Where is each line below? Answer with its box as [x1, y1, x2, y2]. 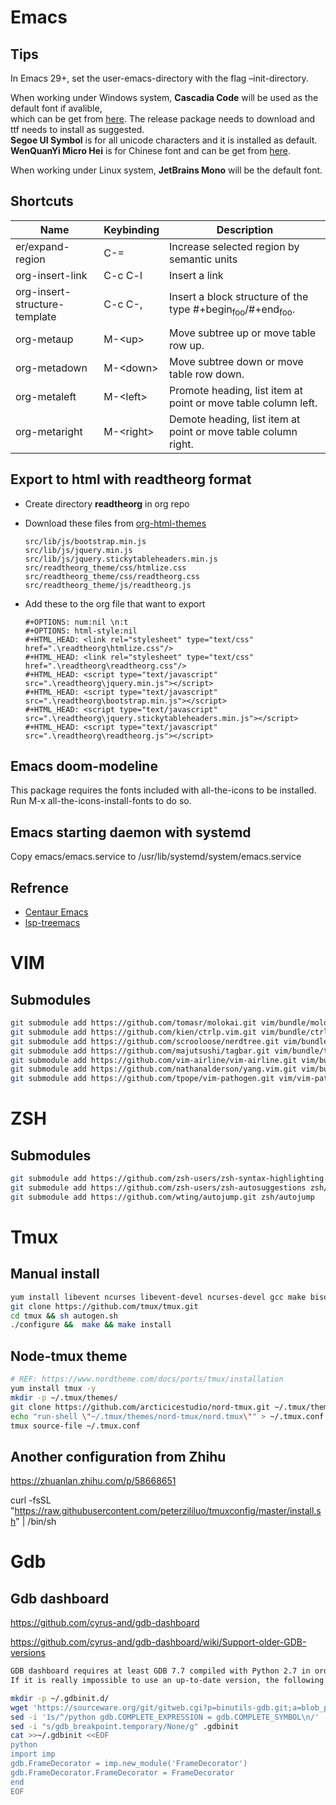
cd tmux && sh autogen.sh [10, 1311, 118, 1321]
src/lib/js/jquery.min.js [24, 545, 133, 555]
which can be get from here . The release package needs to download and [10, 113, 316, 125]
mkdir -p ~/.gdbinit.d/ [10, 1693, 110, 1703]
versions [10, 1647, 46, 1659]
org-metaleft [15, 389, 77, 403]
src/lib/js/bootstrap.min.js [24, 536, 147, 546]
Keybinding [103, 222, 160, 236]
